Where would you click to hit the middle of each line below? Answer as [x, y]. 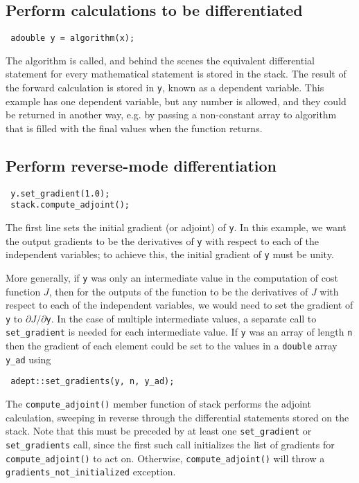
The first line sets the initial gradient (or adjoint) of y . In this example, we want [176, 227]
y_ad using [28, 359]
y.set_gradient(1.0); [60, 193]
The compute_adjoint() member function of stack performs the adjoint [158, 404]
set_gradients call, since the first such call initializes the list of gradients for [170, 444]
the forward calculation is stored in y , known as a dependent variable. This [165, 88]
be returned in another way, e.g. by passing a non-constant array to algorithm [171, 115]
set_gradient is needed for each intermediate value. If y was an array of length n [179, 332]
